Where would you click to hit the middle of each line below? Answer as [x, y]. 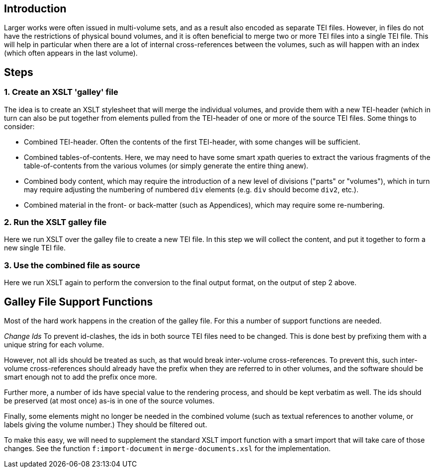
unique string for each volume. [54, 344]
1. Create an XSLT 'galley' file [61, 92]
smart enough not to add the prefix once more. [81, 377]
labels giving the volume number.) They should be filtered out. [106, 424]
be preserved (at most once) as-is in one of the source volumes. [109, 400]
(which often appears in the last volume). [71, 53]
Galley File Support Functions [79, 302]
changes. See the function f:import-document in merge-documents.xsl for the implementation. [167, 448]
